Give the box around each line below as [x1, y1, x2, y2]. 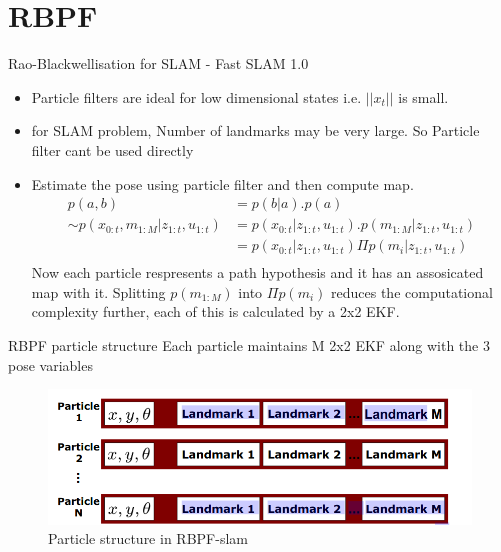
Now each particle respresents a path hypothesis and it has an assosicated [31, 262, 484, 283]
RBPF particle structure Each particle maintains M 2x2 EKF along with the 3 [8, 335, 490, 355]
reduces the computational [331, 281, 493, 302]
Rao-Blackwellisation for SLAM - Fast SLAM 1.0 [8, 53, 309, 74]
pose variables [8, 354, 93, 375]
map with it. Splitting [31, 281, 166, 302]
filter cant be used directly [31, 139, 194, 160]
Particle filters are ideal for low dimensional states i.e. [31, 86, 362, 107]
